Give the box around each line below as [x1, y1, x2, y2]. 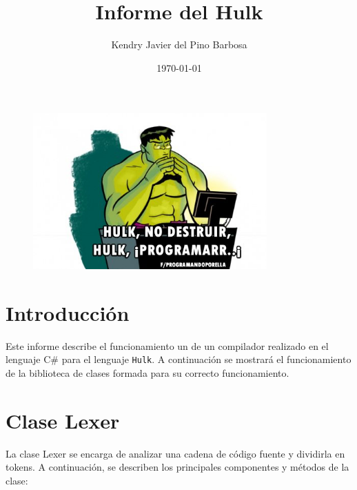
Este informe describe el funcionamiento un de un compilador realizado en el [6, 338, 329, 353]
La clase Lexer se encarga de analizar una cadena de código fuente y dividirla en [6, 446, 345, 460]
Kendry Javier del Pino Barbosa [111, 37, 247, 52]
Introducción [6, 298, 130, 326]
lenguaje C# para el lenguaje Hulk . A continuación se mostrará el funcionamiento [6, 352, 351, 366]
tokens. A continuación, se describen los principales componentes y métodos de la [6, 460, 349, 474]
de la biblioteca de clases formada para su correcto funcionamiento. [6, 365, 289, 380]
